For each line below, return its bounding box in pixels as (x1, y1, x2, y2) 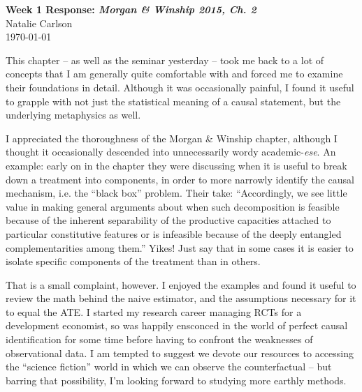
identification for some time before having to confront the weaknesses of (6, 332, 313, 347)
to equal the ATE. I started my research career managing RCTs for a (6, 304, 302, 319)
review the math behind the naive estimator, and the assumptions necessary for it (6, 291, 356, 306)
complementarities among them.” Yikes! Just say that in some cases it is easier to (6, 240, 354, 255)
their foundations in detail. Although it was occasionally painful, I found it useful (6, 80, 354, 94)
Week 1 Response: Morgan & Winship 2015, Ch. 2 (6, 2, 256, 16)
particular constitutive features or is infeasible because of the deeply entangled (6, 226, 342, 241)
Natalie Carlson (6, 15, 73, 30)
